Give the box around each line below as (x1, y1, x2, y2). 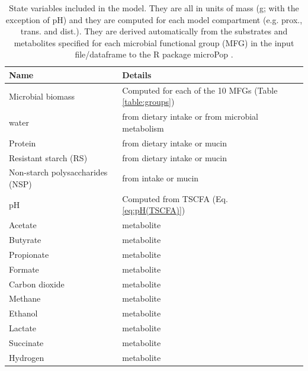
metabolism (122, 121, 164, 134)
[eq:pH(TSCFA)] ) (122, 204, 185, 216)
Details (122, 68, 152, 81)
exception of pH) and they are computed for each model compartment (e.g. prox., (5, 13, 303, 25)
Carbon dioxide (9, 277, 65, 290)
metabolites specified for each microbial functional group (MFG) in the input (14, 36, 294, 49)
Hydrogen (9, 351, 44, 363)
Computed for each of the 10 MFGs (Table (122, 84, 278, 96)
